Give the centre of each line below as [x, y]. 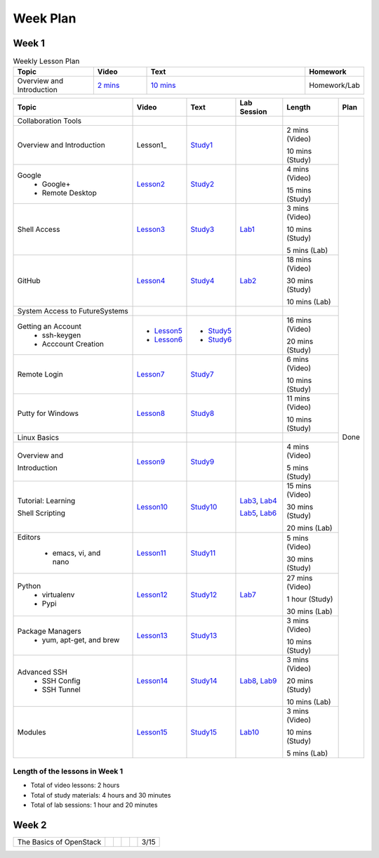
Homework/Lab [335, 86]
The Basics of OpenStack [59, 842]
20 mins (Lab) [310, 528]
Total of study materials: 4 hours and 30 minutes [101, 795]
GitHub [29, 281]
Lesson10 [152, 507]
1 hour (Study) [310, 599]
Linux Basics [38, 438]
